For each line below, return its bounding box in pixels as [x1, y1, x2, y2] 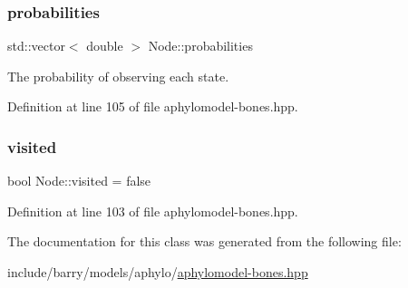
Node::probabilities [148, 36, 253, 55]
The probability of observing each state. [7, 66, 229, 85]
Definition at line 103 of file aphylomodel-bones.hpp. [7, 201, 298, 220]
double [86, 36, 123, 55]
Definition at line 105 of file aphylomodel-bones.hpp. [7, 97, 298, 116]
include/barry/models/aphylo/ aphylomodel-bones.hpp [7, 263, 308, 281]
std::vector [7, 36, 65, 55]
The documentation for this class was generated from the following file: [7, 232, 402, 251]
